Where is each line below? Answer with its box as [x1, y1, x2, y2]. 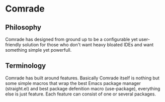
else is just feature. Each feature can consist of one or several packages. [5, 91, 156, 97]
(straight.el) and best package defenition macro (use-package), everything [5, 85, 160, 91]
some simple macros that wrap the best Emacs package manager [5, 80, 141, 86]
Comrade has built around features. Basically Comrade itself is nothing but [5, 75, 160, 81]
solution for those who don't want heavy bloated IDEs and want [22, 42, 154, 48]
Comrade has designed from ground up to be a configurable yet [5, 36, 138, 42]
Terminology [5, 61, 46, 70]
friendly [5, 42, 22, 48]
